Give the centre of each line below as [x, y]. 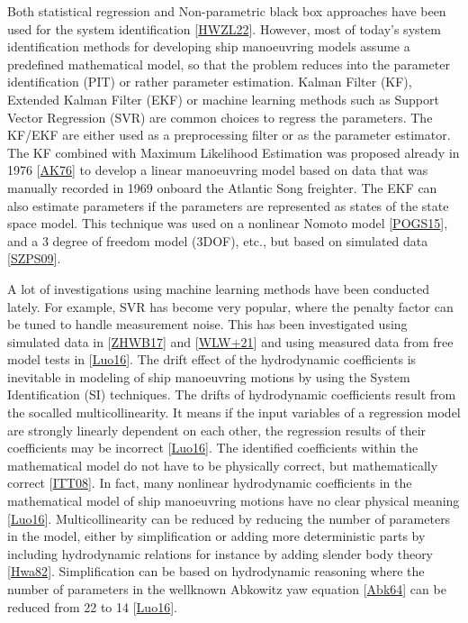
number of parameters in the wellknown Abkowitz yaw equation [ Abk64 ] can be [227, 589]
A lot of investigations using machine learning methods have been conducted [218, 288]
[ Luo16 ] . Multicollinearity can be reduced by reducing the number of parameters [229, 518]
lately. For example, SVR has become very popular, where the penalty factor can [230, 306]
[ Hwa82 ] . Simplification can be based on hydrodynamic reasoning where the [216, 571]
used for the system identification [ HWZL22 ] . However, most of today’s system [224, 28]
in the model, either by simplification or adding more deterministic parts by [216, 536]
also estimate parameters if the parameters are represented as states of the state [228, 205]
